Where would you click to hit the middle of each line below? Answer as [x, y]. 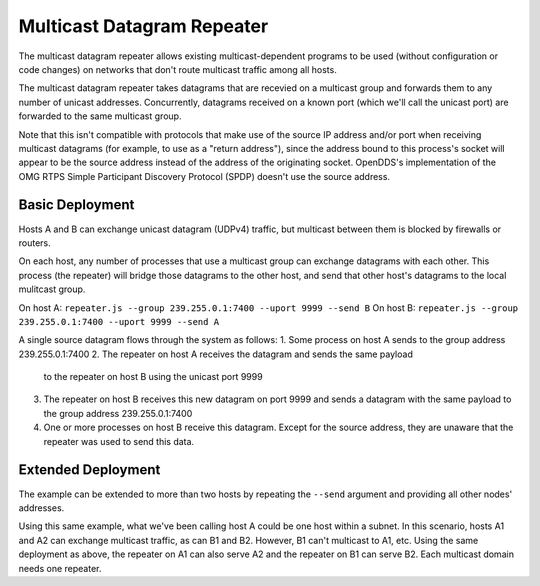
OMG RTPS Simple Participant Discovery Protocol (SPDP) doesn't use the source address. [204, 176]
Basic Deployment [76, 205]
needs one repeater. [60, 568]
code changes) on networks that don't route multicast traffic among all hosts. [177, 69]
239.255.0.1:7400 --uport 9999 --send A [119, 321]
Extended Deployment [89, 470]
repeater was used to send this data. [119, 441]
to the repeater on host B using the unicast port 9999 [153, 377]
